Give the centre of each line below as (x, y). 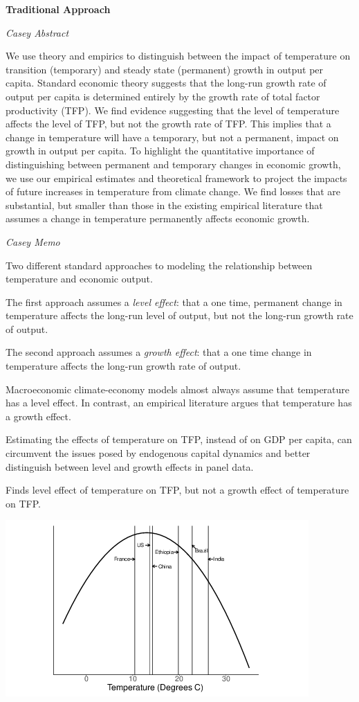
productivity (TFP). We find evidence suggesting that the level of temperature (173, 110)
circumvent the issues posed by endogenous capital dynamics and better (158, 453)
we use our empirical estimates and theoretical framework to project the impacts (176, 178)
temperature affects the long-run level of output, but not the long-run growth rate (179, 315)
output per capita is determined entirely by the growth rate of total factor (163, 96)
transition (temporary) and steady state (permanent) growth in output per (165, 69)
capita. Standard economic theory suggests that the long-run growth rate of (166, 83)
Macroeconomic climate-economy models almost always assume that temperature (178, 389)
